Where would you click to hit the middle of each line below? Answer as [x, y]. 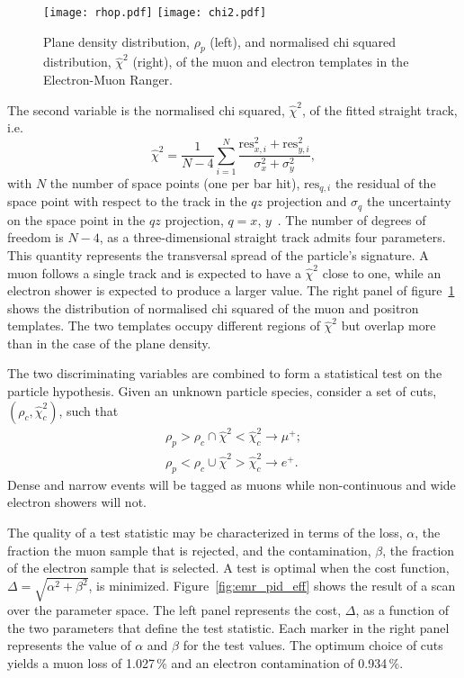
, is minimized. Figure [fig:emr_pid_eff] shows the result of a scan [272, 586]
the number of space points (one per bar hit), [175, 182]
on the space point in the [76, 219]
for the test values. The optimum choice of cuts [313, 645]
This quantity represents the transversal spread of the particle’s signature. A [218, 254]
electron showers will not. [77, 502]
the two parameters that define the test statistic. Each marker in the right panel [228, 627]
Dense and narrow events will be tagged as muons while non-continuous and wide [232, 484]
